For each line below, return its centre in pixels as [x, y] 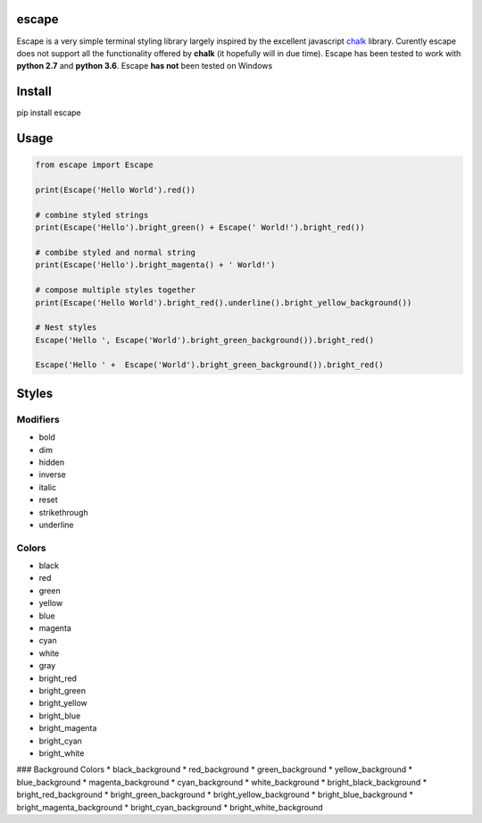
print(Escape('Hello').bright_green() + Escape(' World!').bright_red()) [200, 227]
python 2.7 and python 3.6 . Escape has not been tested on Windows [145, 66]
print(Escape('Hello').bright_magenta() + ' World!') [155, 265]
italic [48, 487]
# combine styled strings [92, 215]
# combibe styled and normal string [116, 252]
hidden [52, 462]
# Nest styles [66, 328]
